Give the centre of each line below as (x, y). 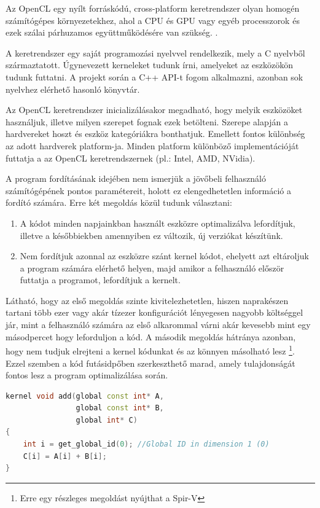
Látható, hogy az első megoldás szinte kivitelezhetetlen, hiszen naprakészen (147, 300)
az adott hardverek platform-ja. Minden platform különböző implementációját (152, 145)
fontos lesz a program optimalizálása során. (87, 375)
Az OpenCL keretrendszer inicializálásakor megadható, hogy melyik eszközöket (154, 110)
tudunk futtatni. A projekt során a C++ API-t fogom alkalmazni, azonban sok (154, 76)
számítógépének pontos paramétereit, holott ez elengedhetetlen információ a (148, 190)
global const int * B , (120, 408)
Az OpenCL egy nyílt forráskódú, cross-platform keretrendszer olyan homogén (153, 8)
